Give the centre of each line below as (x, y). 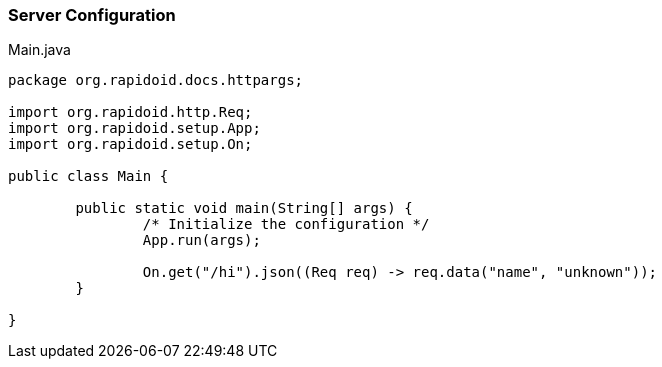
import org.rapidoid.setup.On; (130, 144)
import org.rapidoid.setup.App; (134, 128)
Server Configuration (92, 15)
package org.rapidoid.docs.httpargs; (156, 80)
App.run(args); (201, 240)
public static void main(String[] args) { (244, 208)
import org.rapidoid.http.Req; (130, 112)
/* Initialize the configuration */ (286, 224)
